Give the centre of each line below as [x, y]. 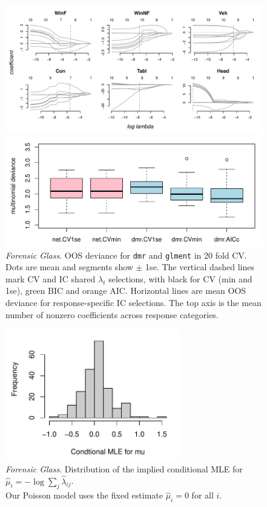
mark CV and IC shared [51, 278]
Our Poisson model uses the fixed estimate [84, 495]
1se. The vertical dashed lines [200, 267]
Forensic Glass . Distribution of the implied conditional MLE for [124, 468]
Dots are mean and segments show [69, 267]
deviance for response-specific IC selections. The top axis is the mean [133, 302]
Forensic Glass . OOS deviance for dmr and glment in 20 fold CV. [126, 255]
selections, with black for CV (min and [180, 278]
